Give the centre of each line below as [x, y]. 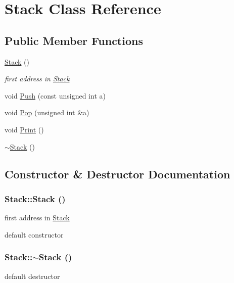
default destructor [32, 276]
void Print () [24, 129]
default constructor [34, 234]
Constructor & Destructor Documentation [118, 174]
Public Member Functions [74, 40]
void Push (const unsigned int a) [55, 95]
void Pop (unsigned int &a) [47, 112]
